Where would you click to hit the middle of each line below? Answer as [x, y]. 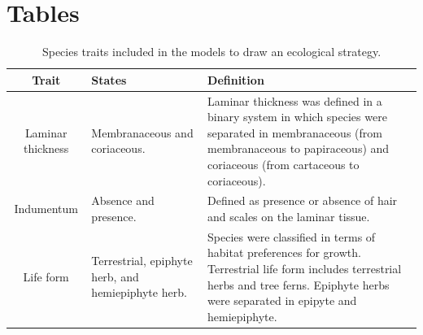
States [109, 79]
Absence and [123, 200]
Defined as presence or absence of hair [303, 200]
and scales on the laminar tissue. [289, 216]
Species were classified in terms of [292, 236]
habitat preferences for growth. [284, 252]
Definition [236, 79]
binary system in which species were [297, 117]
